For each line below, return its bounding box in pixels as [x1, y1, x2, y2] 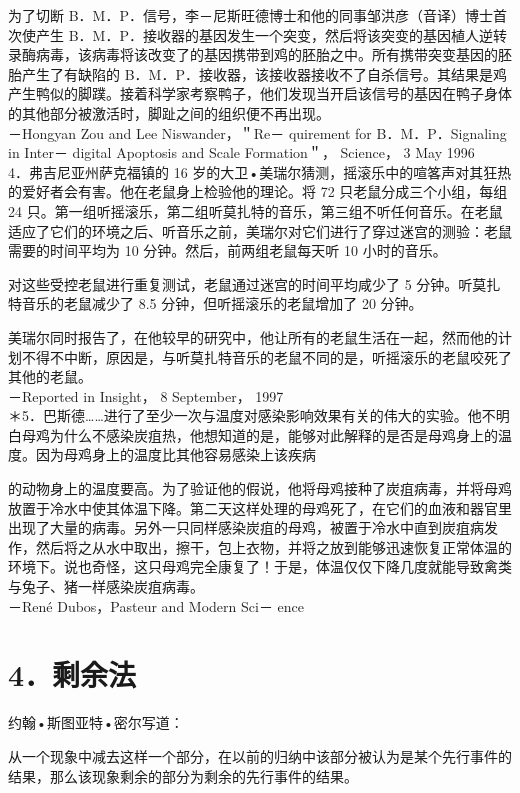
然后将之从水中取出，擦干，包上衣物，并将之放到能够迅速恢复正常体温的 [35, 536, 512, 557]
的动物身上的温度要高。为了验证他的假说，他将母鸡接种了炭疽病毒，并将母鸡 [8, 478, 512, 499]
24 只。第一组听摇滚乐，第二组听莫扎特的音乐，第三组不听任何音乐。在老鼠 [8, 200, 503, 221]
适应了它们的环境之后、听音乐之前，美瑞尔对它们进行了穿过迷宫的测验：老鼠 [8, 220, 512, 241]
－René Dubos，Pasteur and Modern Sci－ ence [8, 595, 304, 616]
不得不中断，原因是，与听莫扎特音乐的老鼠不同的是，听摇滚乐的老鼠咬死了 [21, 346, 512, 367]
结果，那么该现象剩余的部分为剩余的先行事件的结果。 [8, 765, 358, 786]
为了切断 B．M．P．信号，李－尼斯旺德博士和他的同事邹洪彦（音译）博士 [8, 5, 493, 25]
